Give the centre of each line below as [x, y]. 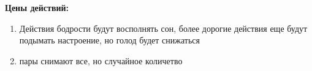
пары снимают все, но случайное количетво [101, 60]
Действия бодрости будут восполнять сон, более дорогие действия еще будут [163, 28]
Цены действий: [37, 8]
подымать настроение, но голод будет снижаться [109, 40]
